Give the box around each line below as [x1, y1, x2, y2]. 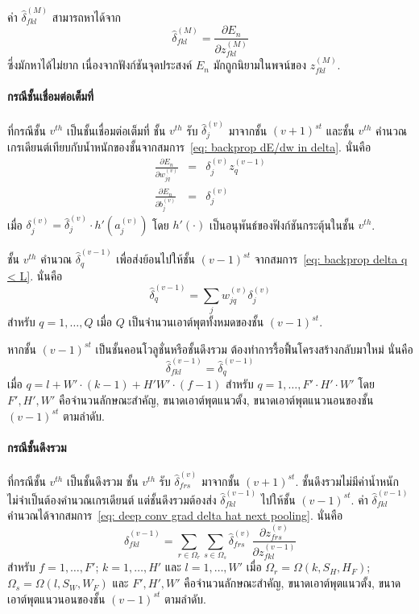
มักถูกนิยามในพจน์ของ [213, 56, 307, 73]
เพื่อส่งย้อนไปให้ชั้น [116, 251, 196, 268]
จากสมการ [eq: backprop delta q [254, 251, 408, 268]
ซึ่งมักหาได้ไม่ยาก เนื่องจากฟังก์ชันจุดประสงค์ [7, 56, 193, 73]
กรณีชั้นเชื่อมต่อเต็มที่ [7, 88, 94, 105]
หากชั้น [7, 340, 36, 357]
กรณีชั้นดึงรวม [7, 438, 67, 455]
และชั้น [326, 122, 355, 139]
